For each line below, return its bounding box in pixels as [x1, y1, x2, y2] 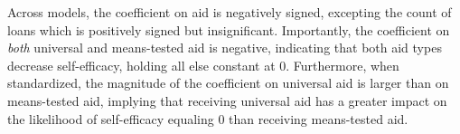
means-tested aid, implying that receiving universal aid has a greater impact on [7, 91, 447, 110]
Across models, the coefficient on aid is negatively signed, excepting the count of [7, 3, 452, 21]
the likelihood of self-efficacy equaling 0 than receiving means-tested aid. [7, 109, 408, 128]
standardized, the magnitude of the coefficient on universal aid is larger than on [7, 73, 449, 92]
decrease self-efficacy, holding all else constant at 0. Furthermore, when [7, 55, 399, 74]
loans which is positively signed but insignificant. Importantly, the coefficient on [7, 20, 450, 39]
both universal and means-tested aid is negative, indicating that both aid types [7, 38, 442, 57]
